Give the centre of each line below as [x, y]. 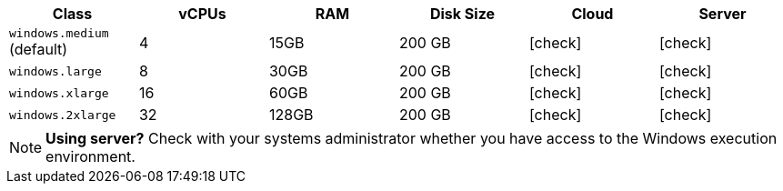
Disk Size [462, 14]
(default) [39, 49]
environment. [90, 156]
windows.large [55, 71]
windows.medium [59, 33]
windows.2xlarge [63, 115]
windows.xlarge [59, 93]
